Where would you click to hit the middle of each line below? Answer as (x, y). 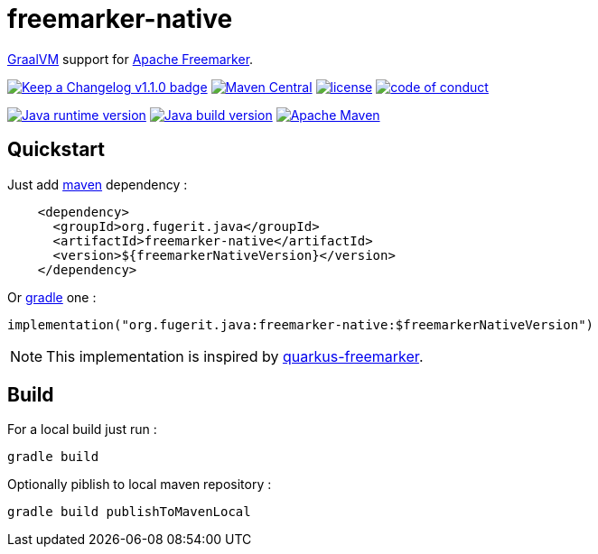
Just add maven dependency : (98, 184)
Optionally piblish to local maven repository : (140, 485)
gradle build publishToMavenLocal (129, 512)
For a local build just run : (82, 429)
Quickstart (56, 150)
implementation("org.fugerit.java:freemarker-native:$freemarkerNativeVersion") (301, 324)
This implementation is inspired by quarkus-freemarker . (235, 356)
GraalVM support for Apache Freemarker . (131, 59)
